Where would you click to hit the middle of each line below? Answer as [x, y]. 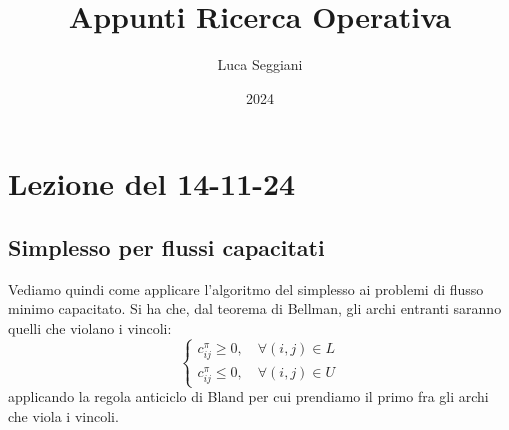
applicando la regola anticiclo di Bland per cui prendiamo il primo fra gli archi [248, 396]
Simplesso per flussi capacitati [166, 246]
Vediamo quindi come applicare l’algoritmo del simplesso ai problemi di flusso [246, 288]
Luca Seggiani [260, 64]
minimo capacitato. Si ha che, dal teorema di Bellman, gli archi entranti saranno [255, 308]
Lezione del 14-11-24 [152, 183]
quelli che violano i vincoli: [90, 327]
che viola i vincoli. [63, 415]
